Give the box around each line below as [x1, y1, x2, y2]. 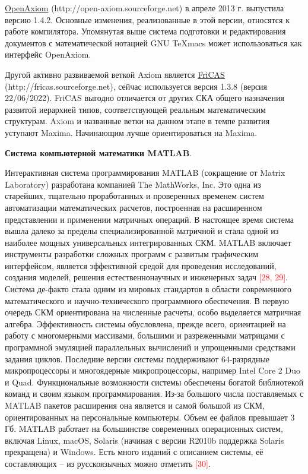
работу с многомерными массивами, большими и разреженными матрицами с [5, 329, 285, 342]
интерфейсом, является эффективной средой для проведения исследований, [5, 259, 277, 271]
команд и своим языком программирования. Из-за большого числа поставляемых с [5, 387, 304, 400]
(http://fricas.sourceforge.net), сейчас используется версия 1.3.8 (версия [5, 80, 268, 92]
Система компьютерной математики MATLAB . [5, 146, 192, 159]
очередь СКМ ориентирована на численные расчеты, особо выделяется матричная [5, 306, 301, 318]
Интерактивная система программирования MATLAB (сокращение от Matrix [5, 166, 285, 179]
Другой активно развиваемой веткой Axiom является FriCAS [5, 68, 225, 80]
